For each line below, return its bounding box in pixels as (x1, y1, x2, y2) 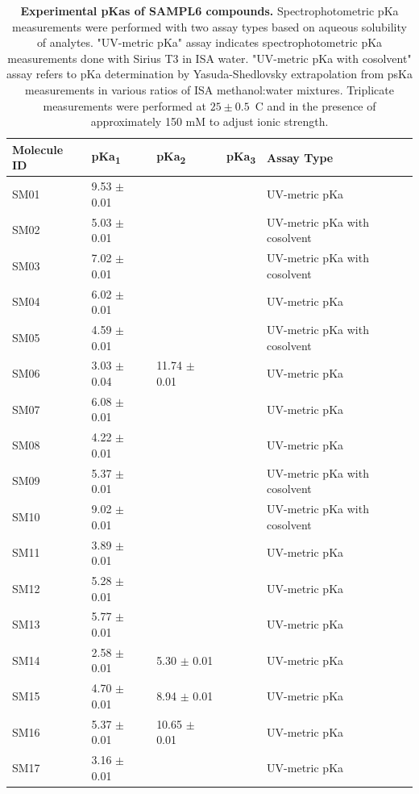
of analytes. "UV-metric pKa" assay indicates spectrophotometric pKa (36, 34, 383, 51)
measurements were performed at (43, 97, 206, 114)
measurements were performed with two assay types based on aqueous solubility (12, 18, 407, 35)
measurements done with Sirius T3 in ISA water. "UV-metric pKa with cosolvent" (7, 49, 412, 66)
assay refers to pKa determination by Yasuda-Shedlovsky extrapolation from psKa (6, 65, 413, 82)
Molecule (12, 140, 64, 157)
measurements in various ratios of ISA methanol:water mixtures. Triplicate (25, 81, 394, 98)
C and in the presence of (255, 97, 376, 114)
